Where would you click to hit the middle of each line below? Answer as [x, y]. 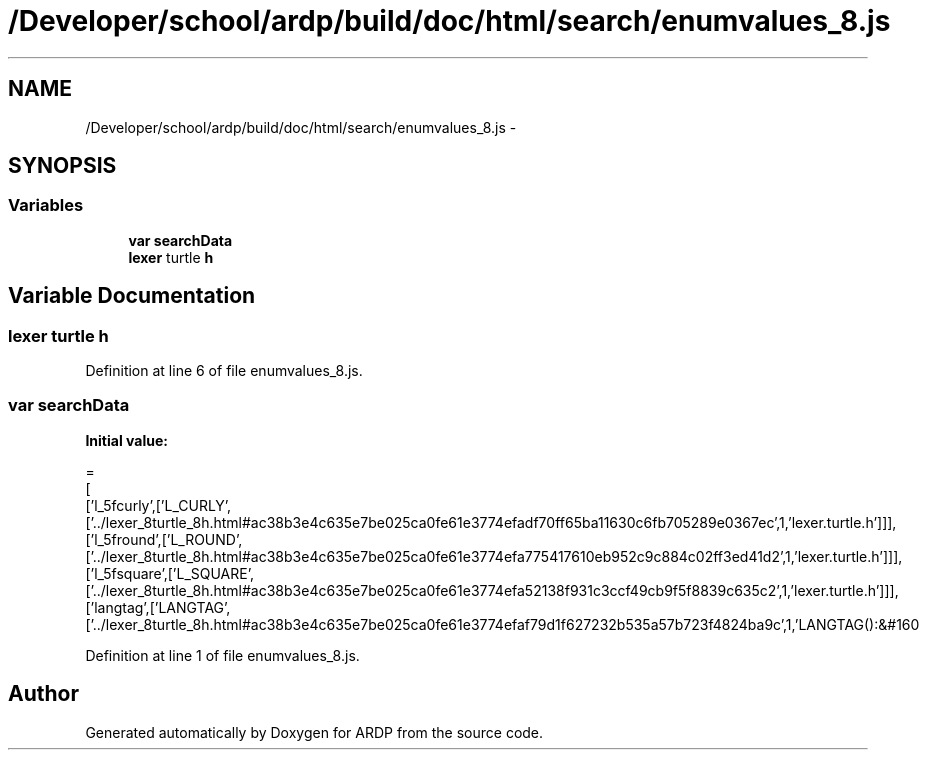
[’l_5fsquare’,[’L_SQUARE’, [169, 573]
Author [43, 694]
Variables [46, 205]
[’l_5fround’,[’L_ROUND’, [164, 539]
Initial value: [126, 440]
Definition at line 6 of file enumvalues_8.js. [224, 371]
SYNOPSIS [62, 166]
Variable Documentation [132, 296]
